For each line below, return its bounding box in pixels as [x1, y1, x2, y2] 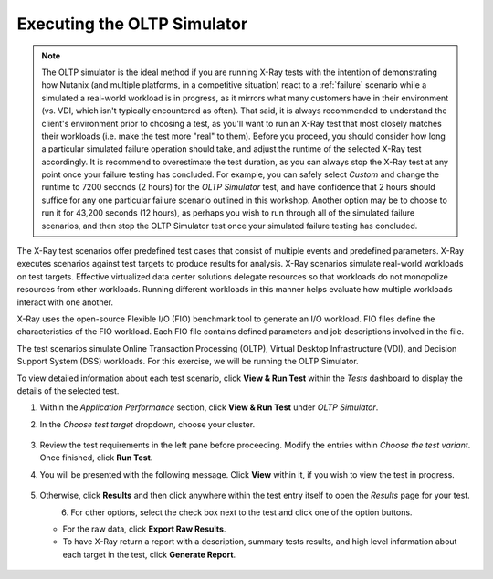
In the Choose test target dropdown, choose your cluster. [39, 418, 256, 429]
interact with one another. [16, 297, 114, 308]
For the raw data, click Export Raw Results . [62, 523, 226, 534]
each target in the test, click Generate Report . [62, 549, 236, 560]
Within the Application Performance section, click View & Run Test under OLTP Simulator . [39, 402, 379, 413]
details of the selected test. [16, 384, 120, 396]
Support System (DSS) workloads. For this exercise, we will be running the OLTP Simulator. [16, 356, 360, 367]
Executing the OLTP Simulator [16, 14, 248, 34]
